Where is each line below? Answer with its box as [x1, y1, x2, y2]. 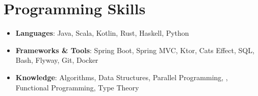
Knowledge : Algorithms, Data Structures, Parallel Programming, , [15, 71, 228, 82]
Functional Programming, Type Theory [15, 82, 139, 92]
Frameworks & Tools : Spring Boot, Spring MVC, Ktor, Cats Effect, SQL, [15, 44, 254, 55]
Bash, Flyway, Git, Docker [15, 55, 98, 65]
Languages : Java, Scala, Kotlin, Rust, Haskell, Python [15, 28, 189, 38]
